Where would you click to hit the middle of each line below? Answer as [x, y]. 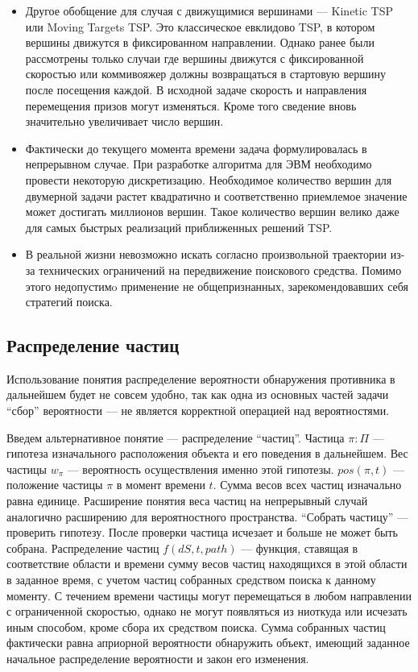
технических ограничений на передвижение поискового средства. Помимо [220, 270]
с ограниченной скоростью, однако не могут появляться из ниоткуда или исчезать [207, 611]
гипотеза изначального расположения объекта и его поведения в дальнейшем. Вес [207, 453]
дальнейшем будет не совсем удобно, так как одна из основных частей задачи [198, 394]
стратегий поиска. [69, 302]
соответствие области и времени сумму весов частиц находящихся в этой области [207, 564]
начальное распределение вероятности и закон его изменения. [158, 658]
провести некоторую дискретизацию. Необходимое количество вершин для [209, 179]
